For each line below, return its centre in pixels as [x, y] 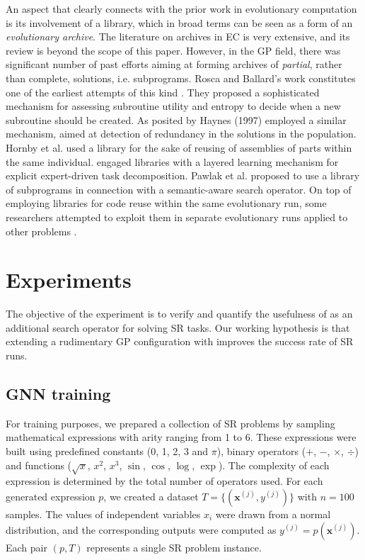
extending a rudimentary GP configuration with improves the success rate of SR [180, 341]
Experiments [69, 280]
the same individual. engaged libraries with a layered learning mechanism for [172, 161]
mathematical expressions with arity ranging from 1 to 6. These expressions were [181, 437]
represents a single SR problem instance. [174, 547]
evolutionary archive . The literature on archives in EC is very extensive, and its [178, 37]
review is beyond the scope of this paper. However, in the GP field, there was [173, 50]
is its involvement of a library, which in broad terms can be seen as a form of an [179, 22]
